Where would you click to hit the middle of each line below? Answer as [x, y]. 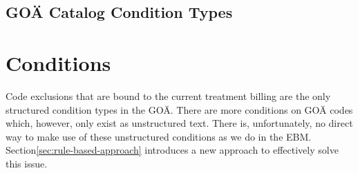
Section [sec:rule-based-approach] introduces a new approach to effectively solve [172, 150]
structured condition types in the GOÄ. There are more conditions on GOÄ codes [179, 109]
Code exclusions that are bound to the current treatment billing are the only [168, 95]
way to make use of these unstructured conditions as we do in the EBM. [159, 136]
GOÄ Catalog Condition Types [119, 12]
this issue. [27, 163]
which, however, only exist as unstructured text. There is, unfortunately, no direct [179, 123]
